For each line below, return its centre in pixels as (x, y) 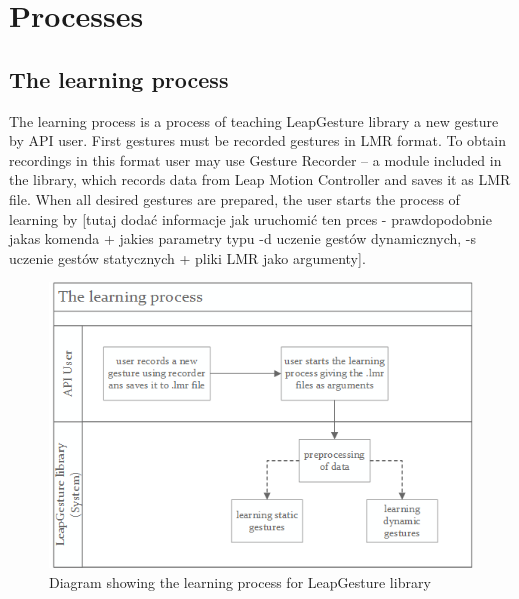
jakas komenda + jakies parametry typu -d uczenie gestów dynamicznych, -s (243, 238)
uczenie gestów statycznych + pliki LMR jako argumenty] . (187, 257)
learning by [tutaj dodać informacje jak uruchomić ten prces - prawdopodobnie (250, 218)
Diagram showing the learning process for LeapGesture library (240, 581)
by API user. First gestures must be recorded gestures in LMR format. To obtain (258, 140)
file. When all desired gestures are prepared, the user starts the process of (234, 198)
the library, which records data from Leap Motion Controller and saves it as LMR (260, 179)
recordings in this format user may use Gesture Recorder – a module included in (255, 159)
